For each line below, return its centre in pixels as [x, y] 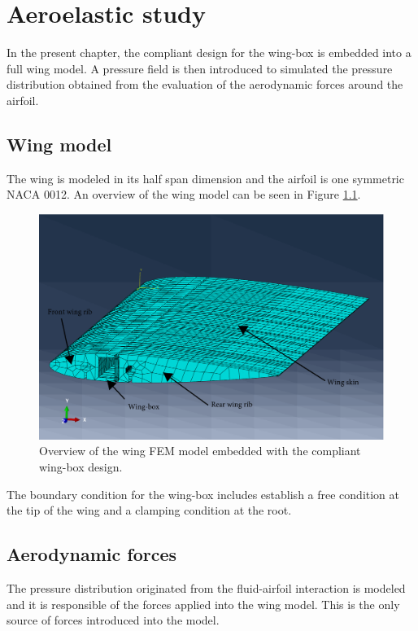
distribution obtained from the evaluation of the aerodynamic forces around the [205, 84]
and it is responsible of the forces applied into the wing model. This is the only [203, 604]
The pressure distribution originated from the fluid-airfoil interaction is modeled [206, 588]
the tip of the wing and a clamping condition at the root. [149, 510]
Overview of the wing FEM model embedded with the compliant [200, 451]
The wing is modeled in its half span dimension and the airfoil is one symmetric [205, 178]
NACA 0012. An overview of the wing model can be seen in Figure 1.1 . [184, 194]
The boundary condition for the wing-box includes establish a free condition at [203, 494]
